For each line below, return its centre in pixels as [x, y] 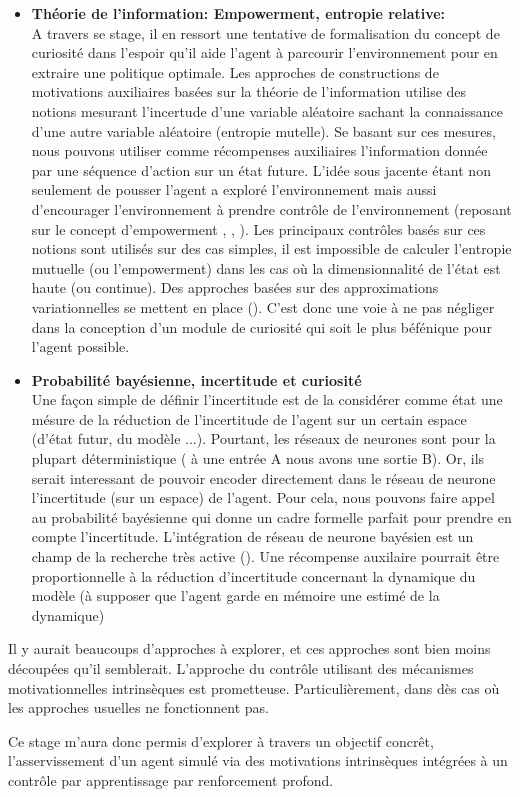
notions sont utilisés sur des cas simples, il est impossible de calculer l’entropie [271, 248]
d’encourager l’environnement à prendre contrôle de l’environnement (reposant [271, 208]
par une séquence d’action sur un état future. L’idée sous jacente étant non [261, 169]
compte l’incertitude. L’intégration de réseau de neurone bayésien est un [252, 536]
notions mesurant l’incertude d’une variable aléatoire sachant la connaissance [267, 110]
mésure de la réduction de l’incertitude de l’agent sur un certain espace [249, 418]
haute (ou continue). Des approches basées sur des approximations [235, 287]
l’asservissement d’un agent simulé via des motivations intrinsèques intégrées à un [258, 760]
